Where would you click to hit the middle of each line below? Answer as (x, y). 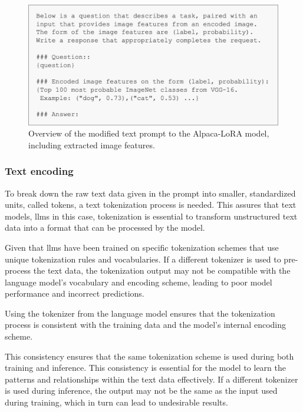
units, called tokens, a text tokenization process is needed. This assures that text (151, 205)
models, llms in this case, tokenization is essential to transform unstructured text (151, 216)
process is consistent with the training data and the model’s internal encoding (145, 325)
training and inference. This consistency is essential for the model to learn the (145, 368)
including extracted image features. (92, 144)
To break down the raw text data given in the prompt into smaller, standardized (150, 193)
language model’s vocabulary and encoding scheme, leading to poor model (139, 282)
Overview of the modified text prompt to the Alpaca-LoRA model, (149, 133)
